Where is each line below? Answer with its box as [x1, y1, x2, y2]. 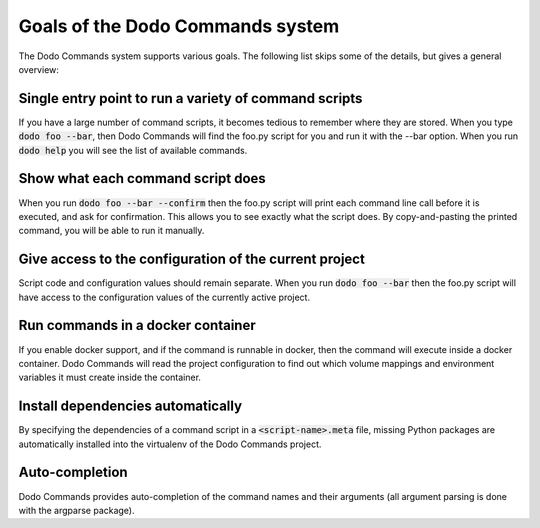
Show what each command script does [18, 170, 267, 187]
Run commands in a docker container [18, 317, 256, 334]
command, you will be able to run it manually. [18, 225, 205, 237]
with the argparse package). [18, 504, 135, 516]
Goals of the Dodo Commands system [18, 15, 340, 37]
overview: [18, 63, 60, 75]
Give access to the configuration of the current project [18, 251, 365, 268]
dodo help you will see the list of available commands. [18, 144, 248, 156]
